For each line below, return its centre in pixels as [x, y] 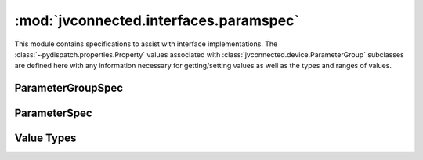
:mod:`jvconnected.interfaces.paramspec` [157, 20]
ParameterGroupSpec [69, 88]
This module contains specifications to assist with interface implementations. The [146, 44]
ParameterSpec [54, 113]
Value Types [45, 138]
